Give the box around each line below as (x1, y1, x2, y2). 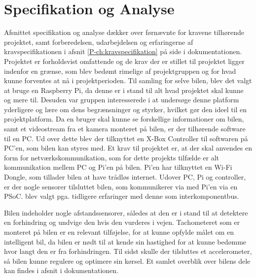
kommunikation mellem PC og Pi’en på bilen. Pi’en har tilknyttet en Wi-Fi (4, 162, 232, 172)
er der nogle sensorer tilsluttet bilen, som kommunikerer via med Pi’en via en (4, 181, 238, 191)
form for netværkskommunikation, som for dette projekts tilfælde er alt (4, 152, 219, 162)
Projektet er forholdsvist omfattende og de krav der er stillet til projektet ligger (4, 56, 245, 66)
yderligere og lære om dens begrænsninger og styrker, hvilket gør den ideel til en (4, 104, 247, 114)
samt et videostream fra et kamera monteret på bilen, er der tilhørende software (4, 123, 246, 134)
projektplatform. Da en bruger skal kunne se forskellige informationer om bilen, (4, 114, 244, 124)
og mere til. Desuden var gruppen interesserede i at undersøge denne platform (4, 94, 239, 105)
